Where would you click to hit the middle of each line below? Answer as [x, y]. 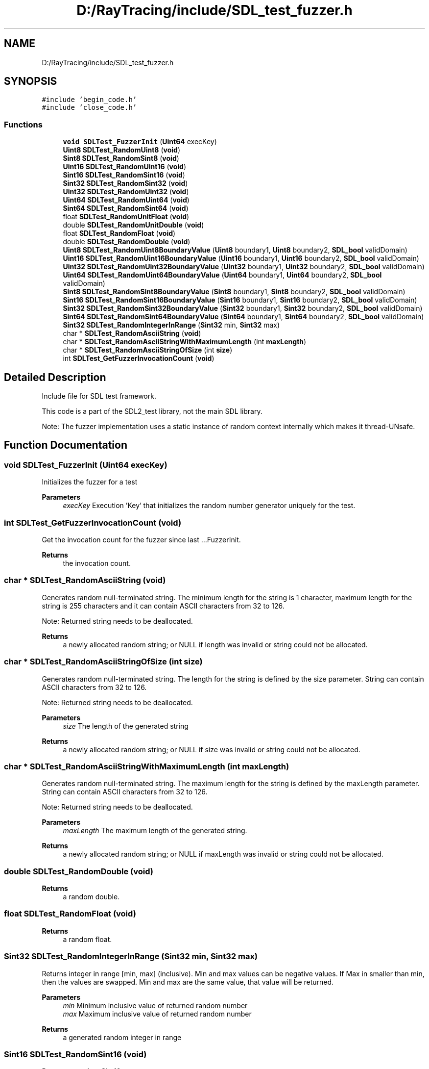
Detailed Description [55, 377]
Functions [23, 124]
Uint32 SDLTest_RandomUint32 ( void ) [126, 192]
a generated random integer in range [122, 1037]
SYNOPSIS [31, 81]
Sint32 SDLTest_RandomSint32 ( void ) [125, 183]
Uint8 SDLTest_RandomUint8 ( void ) [121, 150]
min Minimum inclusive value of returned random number [155, 1005]
